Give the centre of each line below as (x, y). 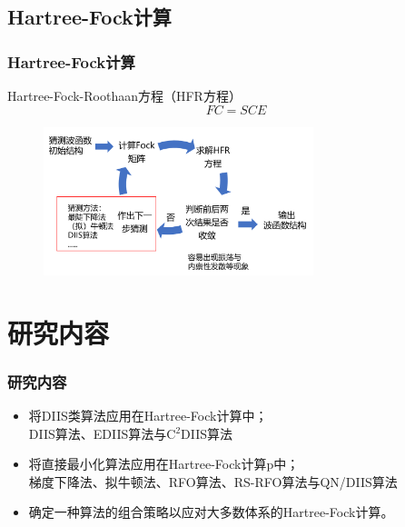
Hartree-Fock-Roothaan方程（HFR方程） (124, 95)
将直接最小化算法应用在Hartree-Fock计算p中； (164, 464)
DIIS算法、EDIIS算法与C (102, 433)
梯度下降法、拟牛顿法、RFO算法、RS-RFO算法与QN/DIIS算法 (213, 481)
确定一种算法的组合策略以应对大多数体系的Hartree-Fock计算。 (211, 512)
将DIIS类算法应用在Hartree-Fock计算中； (148, 415)
